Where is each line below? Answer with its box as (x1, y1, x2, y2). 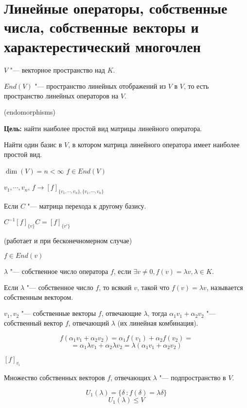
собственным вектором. (4, 291, 73, 302)
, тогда (147, 308, 167, 318)
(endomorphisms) (4, 107, 55, 117)
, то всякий (99, 282, 132, 292)
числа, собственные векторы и (4, 17, 199, 37)
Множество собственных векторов (4, 372, 105, 382)
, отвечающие (101, 308, 141, 318)
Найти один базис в (4, 139, 62, 150)
